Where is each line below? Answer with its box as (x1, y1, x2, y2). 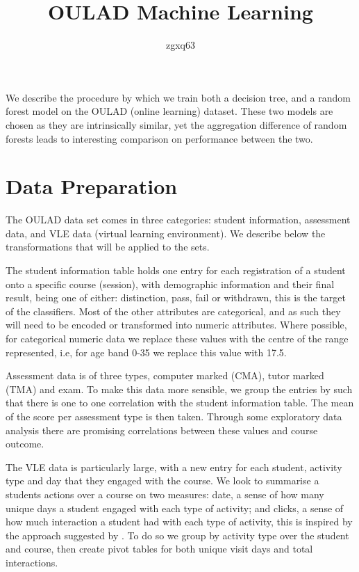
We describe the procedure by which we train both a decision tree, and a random (6, 90, 351, 104)
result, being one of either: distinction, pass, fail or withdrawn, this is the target (6, 290, 346, 305)
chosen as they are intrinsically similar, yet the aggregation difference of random (6, 117, 347, 132)
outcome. (6, 436, 44, 451)
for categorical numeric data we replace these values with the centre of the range (6, 331, 349, 345)
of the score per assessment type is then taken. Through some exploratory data (6, 408, 342, 423)
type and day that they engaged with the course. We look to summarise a (6, 473, 319, 488)
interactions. (6, 555, 58, 569)
